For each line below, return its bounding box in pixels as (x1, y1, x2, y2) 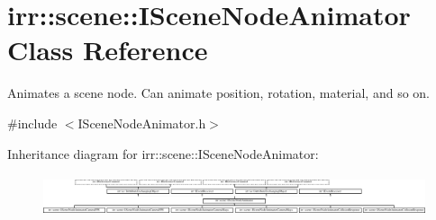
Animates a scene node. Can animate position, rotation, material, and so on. (7, 84, 430, 102)
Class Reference (7, 31, 208, 68)
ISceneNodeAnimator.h (77, 113, 206, 132)
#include (7, 113, 58, 132)
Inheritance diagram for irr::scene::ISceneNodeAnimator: (7, 144, 319, 163)
